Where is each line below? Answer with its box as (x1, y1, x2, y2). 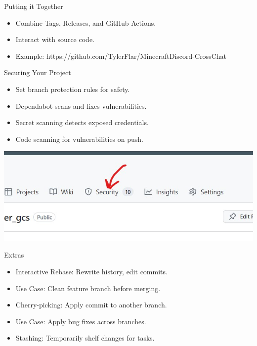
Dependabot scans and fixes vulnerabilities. (15, 100, 147, 111)
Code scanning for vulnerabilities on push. (15, 133, 143, 144)
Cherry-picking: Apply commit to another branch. (15, 300, 167, 310)
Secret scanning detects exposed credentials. (15, 117, 149, 128)
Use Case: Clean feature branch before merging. (15, 283, 161, 293)
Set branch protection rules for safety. (15, 84, 130, 94)
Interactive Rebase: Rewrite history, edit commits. (15, 266, 168, 277)
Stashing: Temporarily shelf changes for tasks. (15, 333, 155, 343)
